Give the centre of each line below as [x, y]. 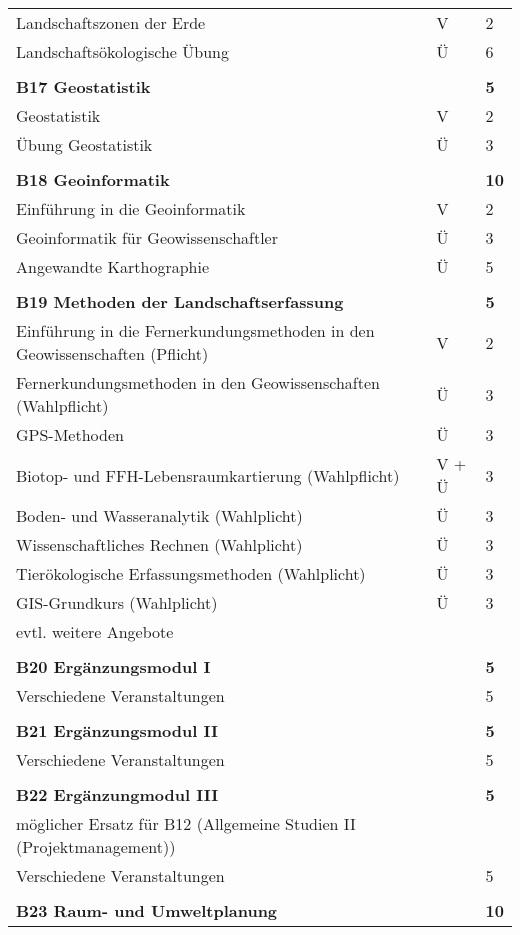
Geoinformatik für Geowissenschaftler [147, 237]
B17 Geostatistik [83, 86]
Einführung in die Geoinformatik [131, 208]
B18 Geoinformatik [93, 179]
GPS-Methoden [70, 434]
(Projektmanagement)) [96, 846]
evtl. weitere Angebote [95, 631]
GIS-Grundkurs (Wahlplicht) [117, 602]
